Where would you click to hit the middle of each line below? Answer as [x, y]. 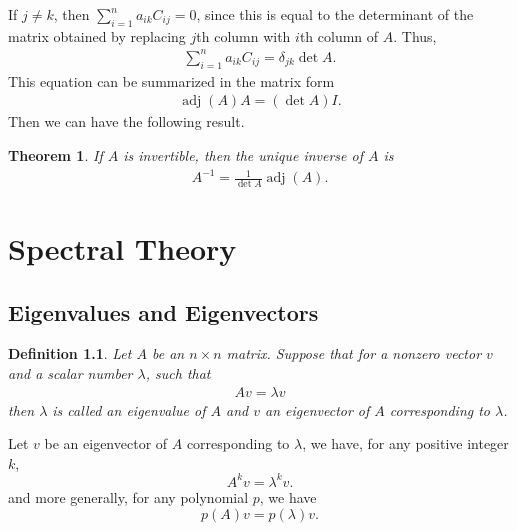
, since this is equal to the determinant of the [335, 14]
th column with [243, 35]
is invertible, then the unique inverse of [243, 154]
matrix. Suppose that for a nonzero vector [354, 353]
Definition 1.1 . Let [70, 353]
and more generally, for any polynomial [128, 496]
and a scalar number [70, 373]
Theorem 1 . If [55, 154]
